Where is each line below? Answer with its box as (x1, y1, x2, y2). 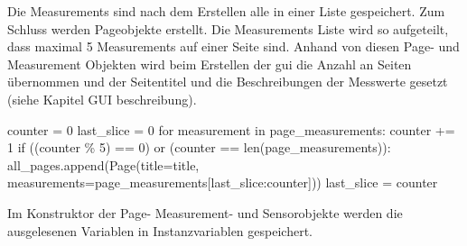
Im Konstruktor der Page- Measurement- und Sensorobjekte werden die (7, 203, 403, 222)
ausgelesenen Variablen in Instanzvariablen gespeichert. (7, 221, 313, 240)
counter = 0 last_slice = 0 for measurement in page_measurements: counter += (7, 120, 455, 139)
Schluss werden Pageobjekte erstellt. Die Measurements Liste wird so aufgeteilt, (7, 19, 449, 38)
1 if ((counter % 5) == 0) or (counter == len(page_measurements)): (7, 138, 391, 157)
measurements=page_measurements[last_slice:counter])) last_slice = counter (7, 173, 438, 192)
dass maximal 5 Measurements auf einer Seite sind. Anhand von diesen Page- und (7, 37, 460, 56)
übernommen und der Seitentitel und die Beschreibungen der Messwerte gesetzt (7, 72, 448, 91)
